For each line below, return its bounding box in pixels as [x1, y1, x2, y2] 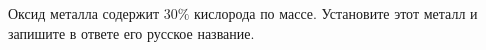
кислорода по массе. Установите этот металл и [194, 3, 478, 23]
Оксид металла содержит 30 [8, 3, 178, 23]
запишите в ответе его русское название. [8, 22, 255, 43]
